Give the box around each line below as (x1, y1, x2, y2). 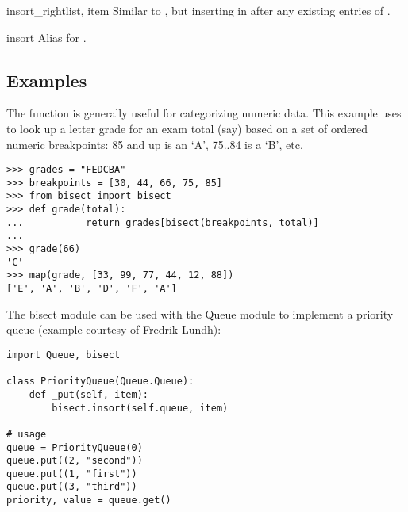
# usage (6, 428, 47, 440)
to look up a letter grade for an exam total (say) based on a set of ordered (6, 120, 368, 136)
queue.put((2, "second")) (6, 455, 143, 467)
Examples (6, 67, 87, 92)
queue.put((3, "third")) (6, 481, 137, 493)
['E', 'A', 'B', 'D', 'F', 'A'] (6, 283, 177, 295)
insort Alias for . (6, 29, 87, 45)
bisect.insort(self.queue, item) (52, 402, 229, 414)
